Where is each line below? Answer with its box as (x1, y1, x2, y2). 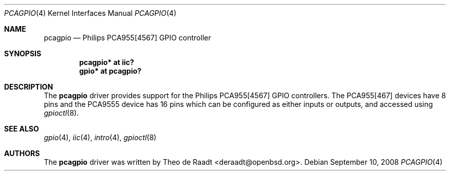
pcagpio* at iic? (79, 58, 134, 67)
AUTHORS (4, 149, 40, 158)
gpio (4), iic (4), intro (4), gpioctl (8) (44, 133, 157, 142)
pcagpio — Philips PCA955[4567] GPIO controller (44, 33, 211, 42)
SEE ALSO (4, 124, 39, 133)
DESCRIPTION (4, 82, 53, 91)
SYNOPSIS (4, 49, 42, 58)
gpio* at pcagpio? (79, 67, 142, 75)
